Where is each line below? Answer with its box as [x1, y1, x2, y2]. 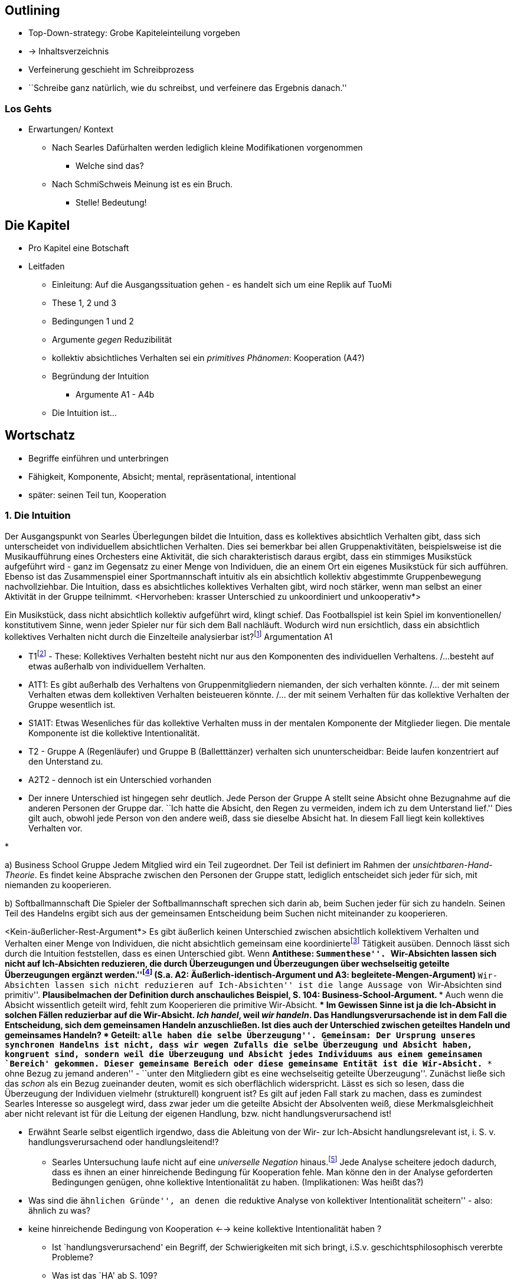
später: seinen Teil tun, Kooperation [28, 489, 166, 500]
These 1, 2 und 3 [52, 298, 116, 308]
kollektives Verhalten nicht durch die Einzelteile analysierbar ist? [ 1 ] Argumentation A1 [5, 629, 333, 642]
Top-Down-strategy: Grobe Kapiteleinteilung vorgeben [28, 28, 240, 38]
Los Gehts [5, 102, 52, 115]
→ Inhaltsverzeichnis [28, 46, 109, 57]
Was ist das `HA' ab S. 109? [52, 1270, 158, 1280]
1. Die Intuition [5, 509, 71, 522]
